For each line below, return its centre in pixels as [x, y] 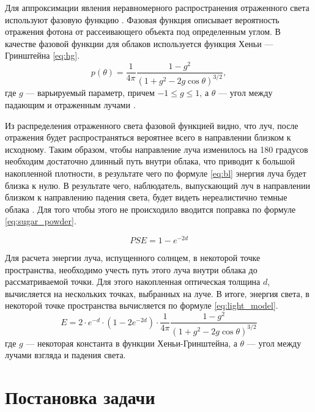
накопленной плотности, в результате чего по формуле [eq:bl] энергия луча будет [156, 173]
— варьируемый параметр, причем [90, 93]
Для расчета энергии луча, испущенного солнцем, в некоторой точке [133, 258]
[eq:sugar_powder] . [41, 221]
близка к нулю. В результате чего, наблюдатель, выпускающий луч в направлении [157, 185]
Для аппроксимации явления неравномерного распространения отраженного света [157, 7]
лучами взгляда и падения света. [65, 355]
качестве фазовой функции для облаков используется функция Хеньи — [139, 43]
